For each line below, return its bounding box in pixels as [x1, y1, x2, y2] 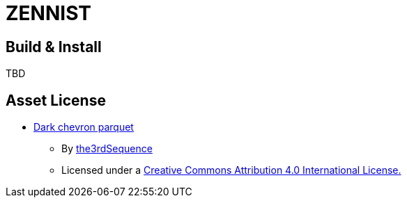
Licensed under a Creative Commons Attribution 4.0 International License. [61, 164, 401, 177]
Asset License [6, 91, 106, 109]
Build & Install [6, 38, 102, 56]
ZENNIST [6, 1, 91, 25]
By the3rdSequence [61, 143, 153, 155]
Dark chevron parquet [33, 121, 134, 133]
